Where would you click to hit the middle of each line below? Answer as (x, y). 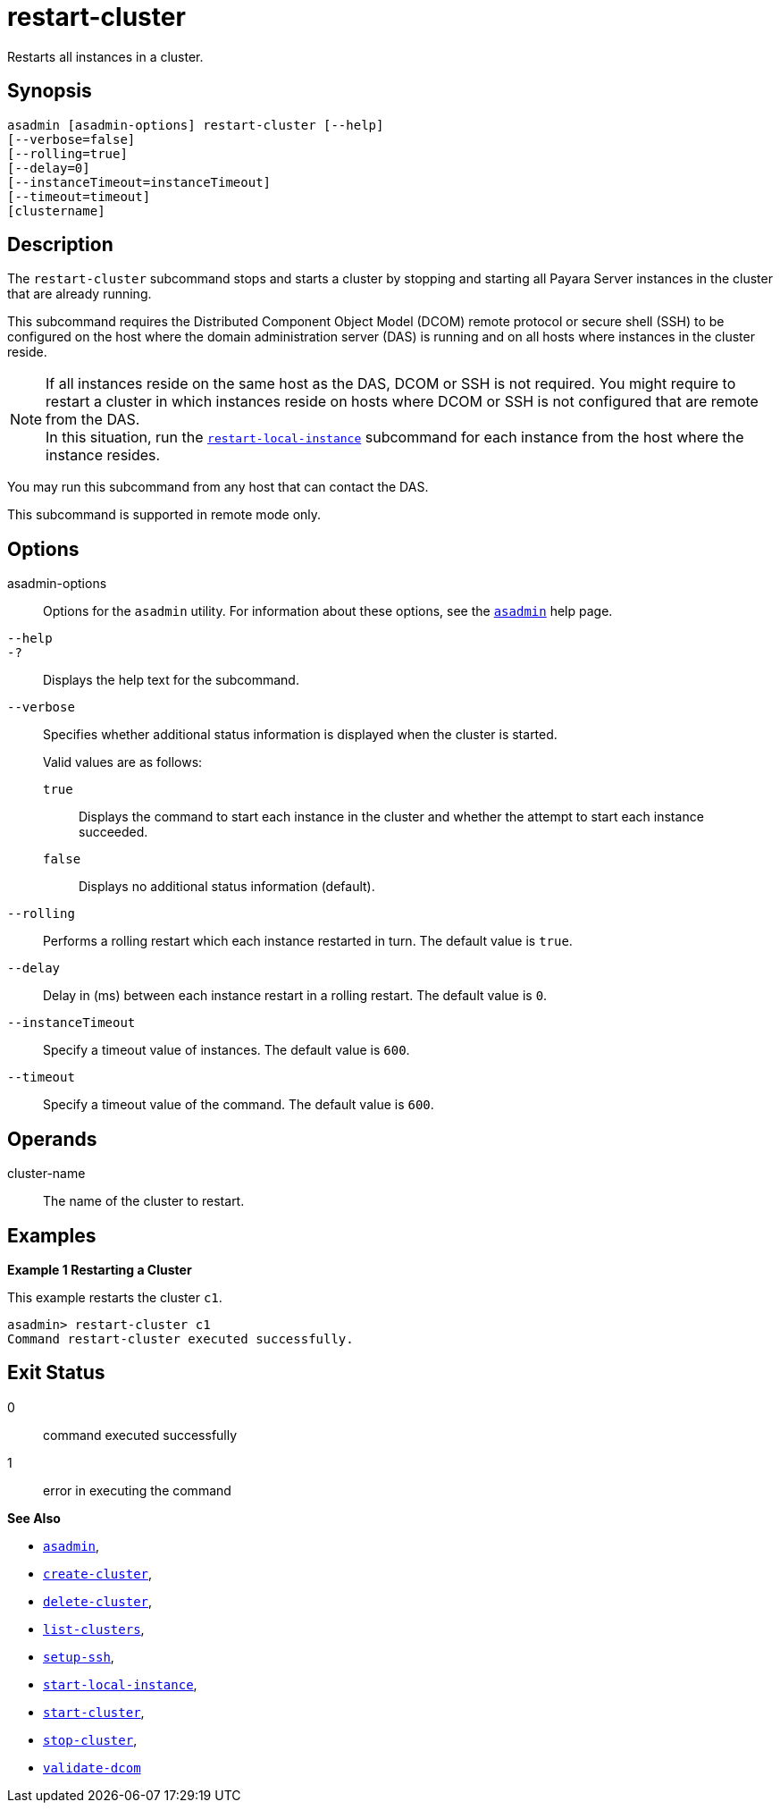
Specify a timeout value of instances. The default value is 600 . (226, 1050)
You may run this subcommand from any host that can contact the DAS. (218, 487)
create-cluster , (98, 1573)
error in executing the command (137, 1490)
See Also (34, 1518)
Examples (52, 1235)
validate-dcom (92, 1768)
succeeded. (113, 832)
